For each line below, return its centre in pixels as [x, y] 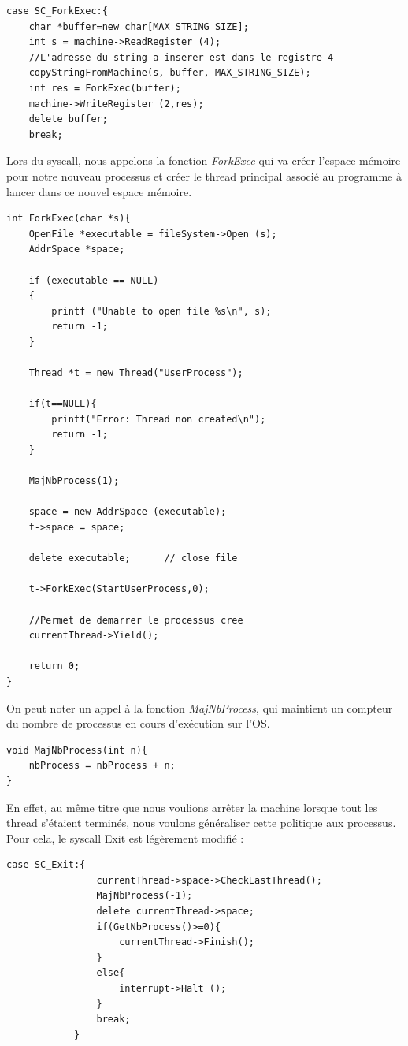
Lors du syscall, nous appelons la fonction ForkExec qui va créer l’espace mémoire [204, 160]
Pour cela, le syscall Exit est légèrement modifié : [125, 838]
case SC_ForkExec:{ [57, 11]
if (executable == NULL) [94, 280]
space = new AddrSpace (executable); [128, 512]
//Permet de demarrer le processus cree [136, 620]
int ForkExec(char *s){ [69, 219]
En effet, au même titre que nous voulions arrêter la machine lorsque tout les [192, 807]
